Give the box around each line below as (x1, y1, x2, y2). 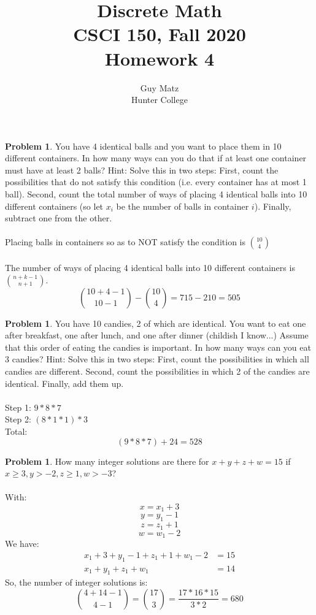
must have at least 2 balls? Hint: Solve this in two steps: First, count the (5, 163, 279, 176)
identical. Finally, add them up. (5, 376, 124, 389)
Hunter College (131, 93, 188, 106)
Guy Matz (140, 81, 179, 94)
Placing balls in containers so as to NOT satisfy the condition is (5, 235, 245, 248)
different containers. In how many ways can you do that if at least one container (5, 151, 307, 164)
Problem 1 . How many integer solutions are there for (5, 454, 209, 467)
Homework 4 (104, 45, 215, 71)
